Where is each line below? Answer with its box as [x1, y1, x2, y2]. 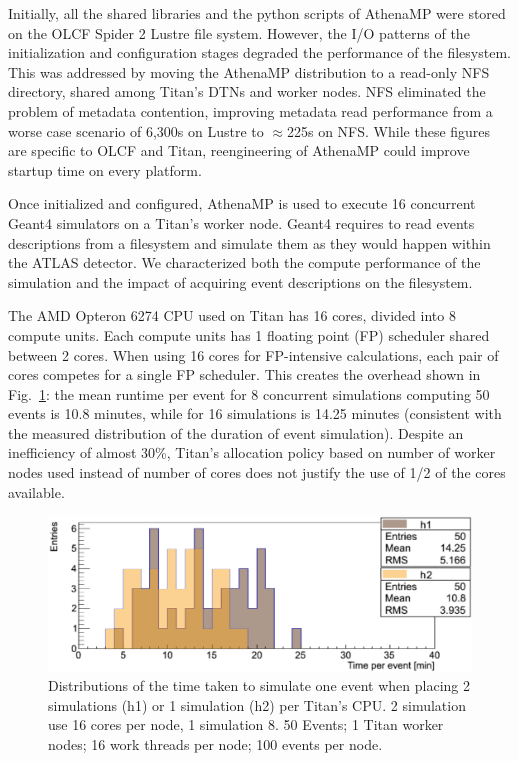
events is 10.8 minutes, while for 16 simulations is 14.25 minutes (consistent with [8, 403, 502, 424]
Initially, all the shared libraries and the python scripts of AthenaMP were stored [8, 3, 506, 23]
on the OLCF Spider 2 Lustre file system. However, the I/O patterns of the [8, 22, 470, 43]
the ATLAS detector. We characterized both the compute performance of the [8, 252, 481, 273]
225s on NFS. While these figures [287, 120, 491, 141]
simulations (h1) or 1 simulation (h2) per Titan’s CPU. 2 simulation [48, 694, 466, 715]
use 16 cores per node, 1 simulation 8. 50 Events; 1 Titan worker [48, 714, 444, 735]
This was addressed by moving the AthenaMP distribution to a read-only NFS [8, 61, 490, 82]
